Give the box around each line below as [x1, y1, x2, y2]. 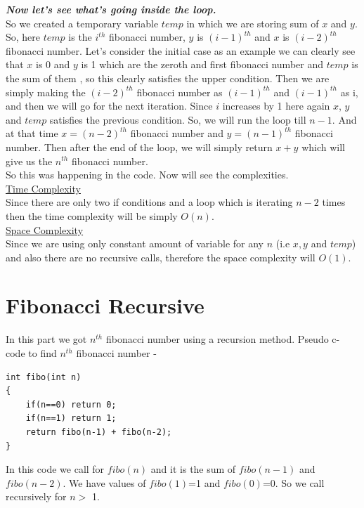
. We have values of [63, 475, 146, 490]
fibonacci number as [136, 84, 223, 99]
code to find [6, 346, 57, 360]
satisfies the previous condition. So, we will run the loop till [49, 112, 306, 126]
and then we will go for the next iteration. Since [6, 98, 213, 113]
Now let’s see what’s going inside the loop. [6, 2, 216, 16]
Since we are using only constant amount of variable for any [6, 236, 264, 251]
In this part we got [6, 332, 87, 346]
